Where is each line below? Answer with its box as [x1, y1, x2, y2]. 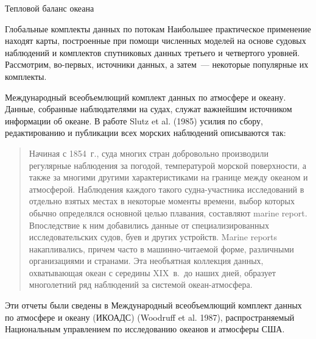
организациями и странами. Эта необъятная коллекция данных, [29, 254, 264, 267]
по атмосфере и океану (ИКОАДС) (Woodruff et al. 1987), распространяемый [5, 310, 295, 323]
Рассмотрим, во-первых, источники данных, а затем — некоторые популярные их [5, 58, 309, 71]
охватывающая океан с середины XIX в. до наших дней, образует [29, 266, 276, 279]
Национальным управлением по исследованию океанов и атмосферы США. [5, 323, 285, 335]
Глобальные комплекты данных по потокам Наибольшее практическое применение [5, 22, 311, 35]
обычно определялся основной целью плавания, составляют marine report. [29, 206, 307, 219]
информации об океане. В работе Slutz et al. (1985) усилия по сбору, [5, 114, 263, 127]
